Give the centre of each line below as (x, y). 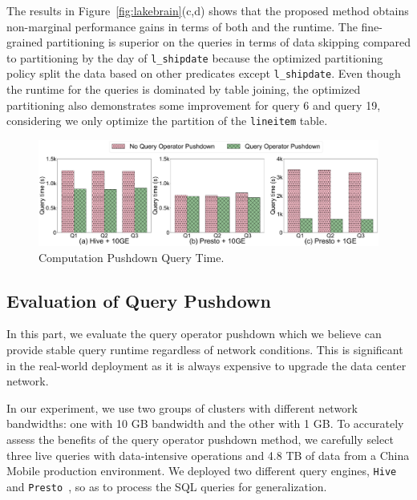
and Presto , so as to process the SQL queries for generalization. (167, 486)
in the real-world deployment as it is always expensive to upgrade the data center (206, 365)
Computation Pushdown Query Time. (132, 257)
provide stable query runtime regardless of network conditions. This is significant (205, 349)
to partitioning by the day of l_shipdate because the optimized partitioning (195, 57)
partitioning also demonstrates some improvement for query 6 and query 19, (194, 105)
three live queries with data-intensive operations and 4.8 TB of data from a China (208, 455)
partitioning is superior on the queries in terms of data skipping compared (228, 42)
